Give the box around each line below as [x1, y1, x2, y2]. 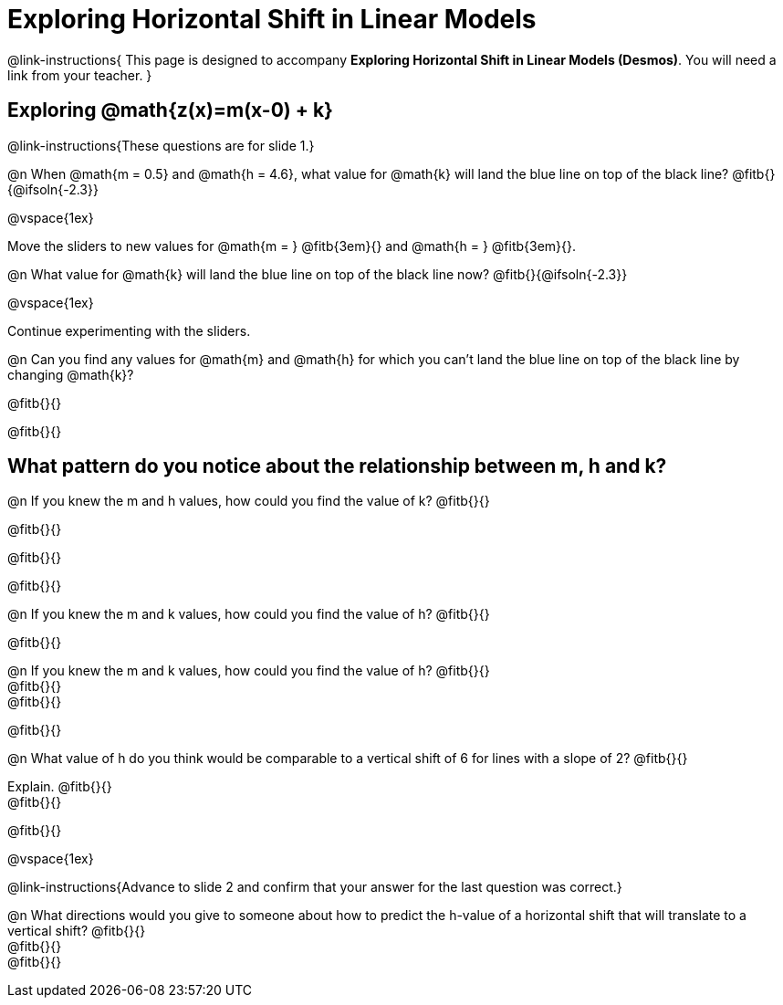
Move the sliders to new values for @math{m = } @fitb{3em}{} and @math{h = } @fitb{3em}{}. [7, 237, 577, 254]
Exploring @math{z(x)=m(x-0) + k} [7, 99, 333, 122]
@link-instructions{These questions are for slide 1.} [7, 137, 315, 153]
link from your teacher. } [7, 67, 152, 83]
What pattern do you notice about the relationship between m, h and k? [7, 455, 667, 478]
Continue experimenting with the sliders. [7, 322, 251, 339]
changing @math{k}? [7, 366, 134, 382]
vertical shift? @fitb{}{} [7, 923, 146, 939]
